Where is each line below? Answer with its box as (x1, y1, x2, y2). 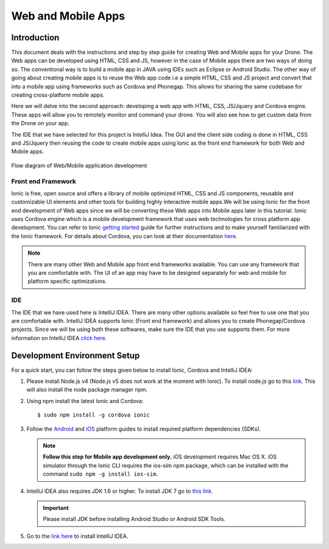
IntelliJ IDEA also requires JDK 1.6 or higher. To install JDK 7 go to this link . (26, 487, 213, 495)
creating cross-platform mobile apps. (11, 92, 105, 99)
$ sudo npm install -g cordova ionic (37, 412, 150, 418)
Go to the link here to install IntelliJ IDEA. (26, 532, 129, 540)
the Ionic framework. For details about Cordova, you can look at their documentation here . (11, 232, 238, 239)
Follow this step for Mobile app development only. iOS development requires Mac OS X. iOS (43, 453, 277, 460)
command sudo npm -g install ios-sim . (43, 470, 158, 478)
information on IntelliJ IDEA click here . (11, 334, 107, 341)
